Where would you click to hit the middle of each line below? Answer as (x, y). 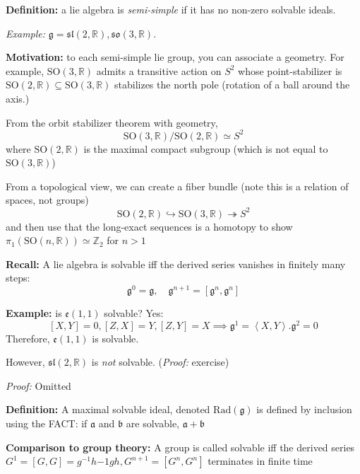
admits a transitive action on (159, 70)
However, (25, 362)
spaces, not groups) (47, 200)
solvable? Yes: (134, 312)
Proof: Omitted (38, 385)
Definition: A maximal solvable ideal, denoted (108, 409)
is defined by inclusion (304, 409)
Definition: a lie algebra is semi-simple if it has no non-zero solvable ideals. (171, 9)
